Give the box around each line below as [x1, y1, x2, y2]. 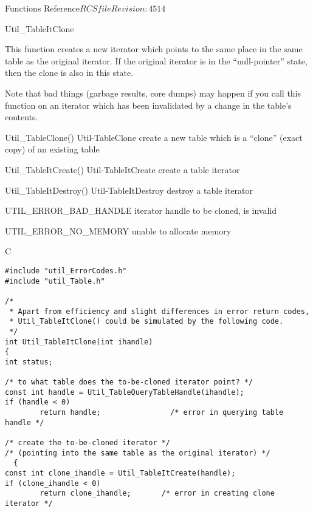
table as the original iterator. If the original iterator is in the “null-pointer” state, [5, 54, 308, 67]
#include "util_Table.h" [5, 276, 105, 285]
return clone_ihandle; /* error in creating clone [40, 489, 275, 498]
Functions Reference [5, 2, 80, 14]
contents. [5, 111, 38, 123]
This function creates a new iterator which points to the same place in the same [5, 43, 303, 55]
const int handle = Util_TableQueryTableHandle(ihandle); [5, 387, 244, 397]
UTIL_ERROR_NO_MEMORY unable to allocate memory [5, 224, 232, 237]
